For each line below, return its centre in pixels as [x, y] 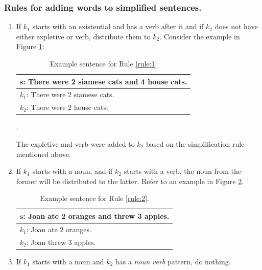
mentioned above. [43, 154]
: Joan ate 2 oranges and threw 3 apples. [96, 216]
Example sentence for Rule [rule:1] [103, 63]
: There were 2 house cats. [67, 107]
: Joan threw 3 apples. [61, 242]
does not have [236, 26]
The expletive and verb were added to [75, 143]
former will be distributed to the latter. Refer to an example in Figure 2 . [130, 181]
